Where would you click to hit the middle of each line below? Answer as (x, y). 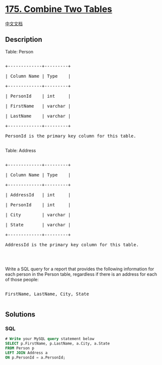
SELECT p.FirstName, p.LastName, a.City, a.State (58, 344)
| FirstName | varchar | (38, 106)
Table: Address (21, 150)
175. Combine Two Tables (59, 9)
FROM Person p (20, 348)
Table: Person (19, 51)
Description (24, 40)
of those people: (22, 279)
